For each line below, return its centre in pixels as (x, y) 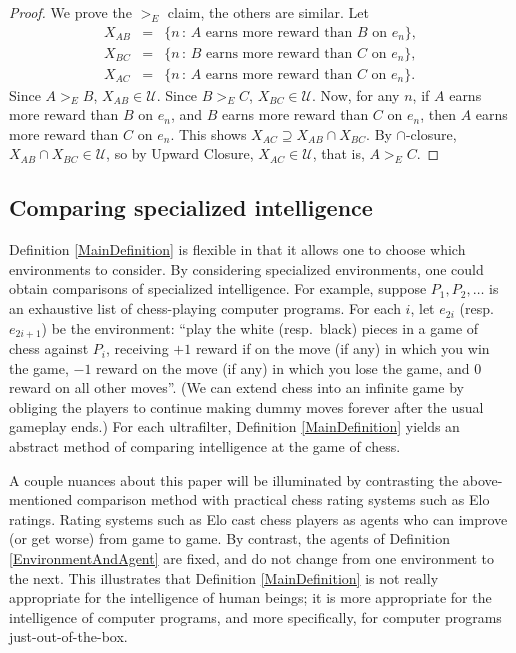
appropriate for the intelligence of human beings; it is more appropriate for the (250, 597)
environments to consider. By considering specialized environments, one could (246, 268)
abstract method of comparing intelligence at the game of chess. (205, 446)
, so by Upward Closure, (180, 153)
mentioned (41, 499)
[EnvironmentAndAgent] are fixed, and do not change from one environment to (251, 558)
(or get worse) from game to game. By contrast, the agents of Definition (229, 538)
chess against (49, 348)
